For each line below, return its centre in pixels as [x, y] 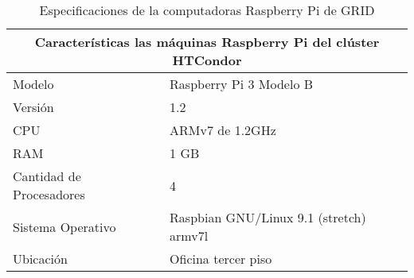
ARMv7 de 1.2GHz [223, 130]
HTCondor [207, 60]
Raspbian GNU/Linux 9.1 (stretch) [268, 217]
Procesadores [49, 194]
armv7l [189, 236]
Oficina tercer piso [221, 259]
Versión [33, 107]
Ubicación [40, 259]
